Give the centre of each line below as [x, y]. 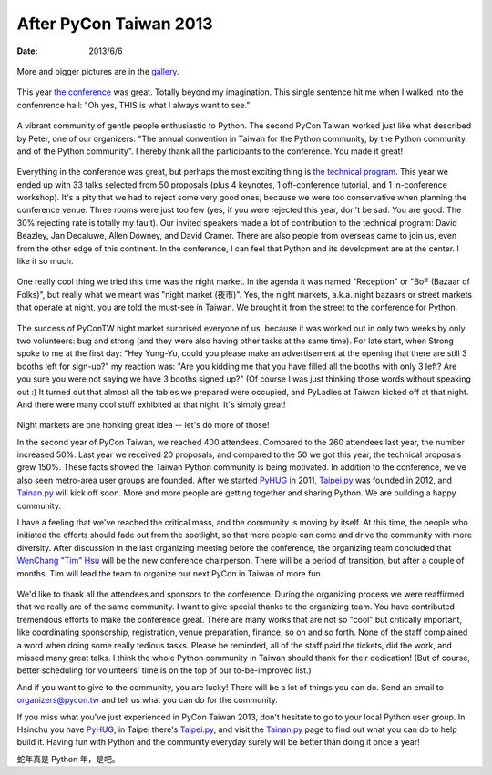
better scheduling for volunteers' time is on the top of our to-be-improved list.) [164, 670]
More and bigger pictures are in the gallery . [98, 71]
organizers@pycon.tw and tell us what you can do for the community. [147, 700]
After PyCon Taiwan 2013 [115, 24]
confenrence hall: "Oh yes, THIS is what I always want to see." [133, 105]
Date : [27, 51]
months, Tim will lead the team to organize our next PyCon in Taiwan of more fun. [170, 573]
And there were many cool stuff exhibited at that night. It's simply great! [151, 404]
